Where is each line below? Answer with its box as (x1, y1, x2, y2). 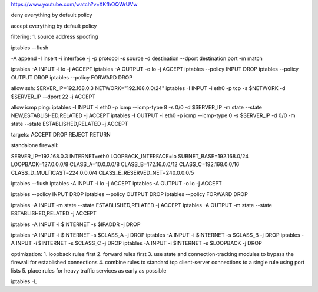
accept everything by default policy (11, 22, 97, 29)
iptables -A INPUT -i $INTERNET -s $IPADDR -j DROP (11, 221, 141, 228)
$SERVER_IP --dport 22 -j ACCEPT (11, 93, 95, 100)
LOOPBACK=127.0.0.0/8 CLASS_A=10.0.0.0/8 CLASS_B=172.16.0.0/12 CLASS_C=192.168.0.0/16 (11, 161, 240, 168)
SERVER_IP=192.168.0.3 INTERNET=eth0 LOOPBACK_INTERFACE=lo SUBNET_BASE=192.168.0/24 (11, 152, 249, 160)
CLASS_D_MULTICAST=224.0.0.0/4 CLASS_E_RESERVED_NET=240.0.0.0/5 (11, 169, 194, 176)
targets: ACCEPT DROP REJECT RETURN (11, 131, 111, 138)
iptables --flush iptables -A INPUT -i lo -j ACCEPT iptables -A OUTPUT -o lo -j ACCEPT (11, 180, 222, 187)
